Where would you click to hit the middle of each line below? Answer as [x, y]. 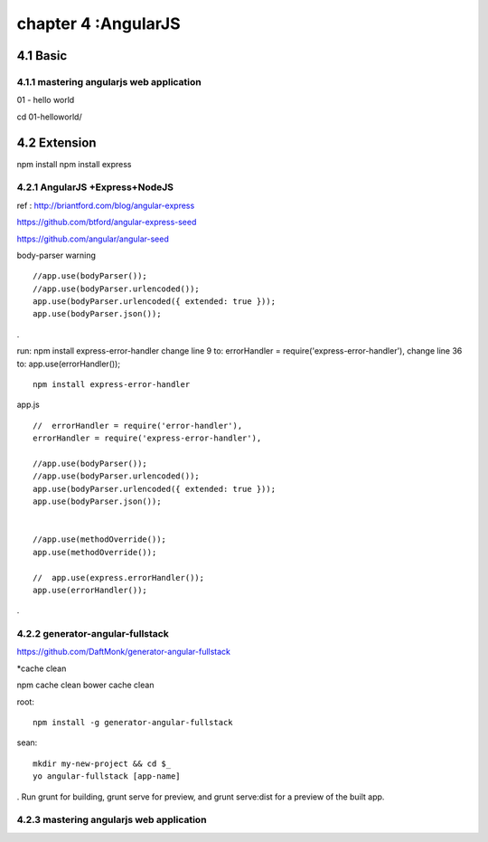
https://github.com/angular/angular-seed [93, 239]
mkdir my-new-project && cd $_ [102, 763]
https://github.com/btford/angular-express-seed [107, 222]
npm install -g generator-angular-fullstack [133, 722]
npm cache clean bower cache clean [85, 685]
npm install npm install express [74, 164]
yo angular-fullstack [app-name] [107, 776]
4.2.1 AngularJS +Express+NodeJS [95, 187]
